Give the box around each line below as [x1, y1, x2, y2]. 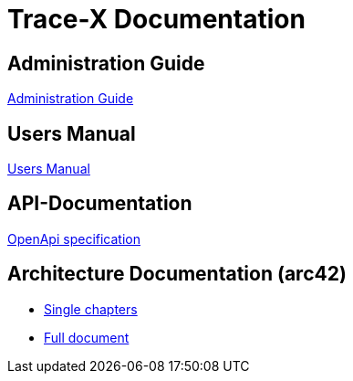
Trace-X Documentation [7, 4, 306, 35]
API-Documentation [7, 192, 192, 216]
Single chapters [44, 301, 138, 317]
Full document [44, 329, 130, 345]
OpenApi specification [7, 230, 140, 247]
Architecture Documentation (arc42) [7, 262, 347, 286]
